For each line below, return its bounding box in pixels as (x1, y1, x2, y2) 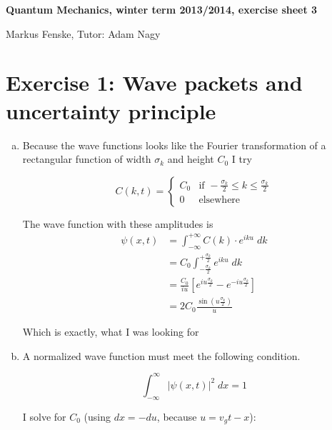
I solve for (22, 409, 66, 424)
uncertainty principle (6, 96, 216, 125)
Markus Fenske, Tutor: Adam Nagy (6, 26, 161, 41)
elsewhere (198, 195, 241, 206)
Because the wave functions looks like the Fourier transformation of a (22, 137, 326, 152)
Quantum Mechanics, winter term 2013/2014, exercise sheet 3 (6, 2, 318, 16)
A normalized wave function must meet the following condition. (22, 348, 301, 363)
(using (84, 409, 111, 424)
